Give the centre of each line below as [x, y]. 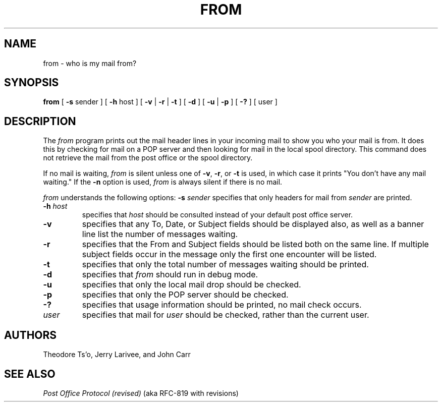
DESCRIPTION [40, 121]
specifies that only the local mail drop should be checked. [191, 285]
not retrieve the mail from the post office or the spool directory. [148, 158]
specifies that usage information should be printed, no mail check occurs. [222, 305]
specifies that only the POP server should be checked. [185, 295]
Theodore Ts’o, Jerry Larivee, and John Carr [117, 355]
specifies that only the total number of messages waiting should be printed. [225, 265]
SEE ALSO [30, 374]
